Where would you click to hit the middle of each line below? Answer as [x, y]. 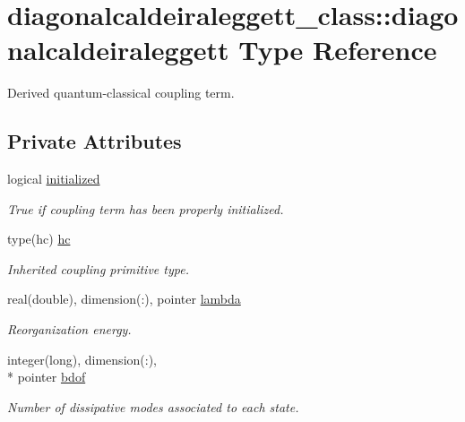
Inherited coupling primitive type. [98, 268]
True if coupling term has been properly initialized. [146, 208]
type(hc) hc [39, 239]
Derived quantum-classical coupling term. [121, 93]
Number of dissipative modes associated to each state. [153, 406]
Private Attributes [95, 141]
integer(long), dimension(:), [82, 359]
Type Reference [338, 50]
